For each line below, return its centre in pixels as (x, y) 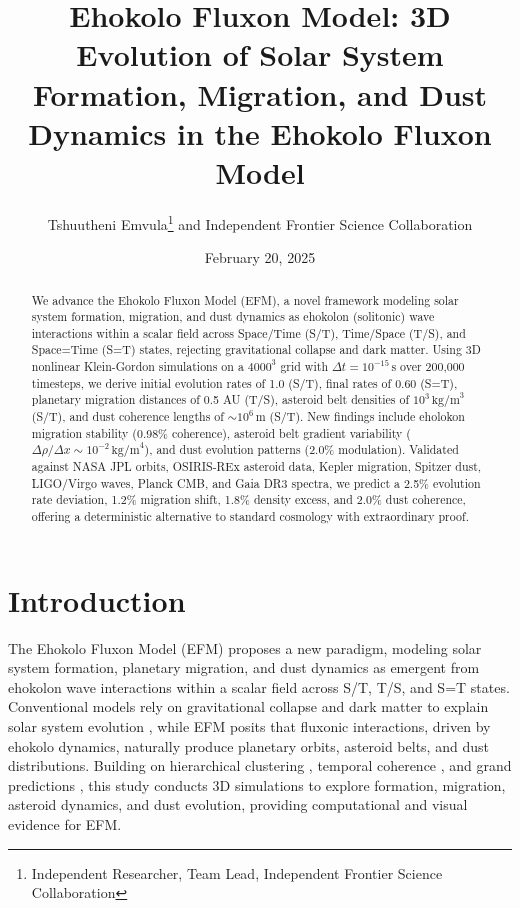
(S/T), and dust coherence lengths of (127, 416)
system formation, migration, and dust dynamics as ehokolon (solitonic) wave (233, 316)
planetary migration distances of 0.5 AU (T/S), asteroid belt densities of (220, 399)
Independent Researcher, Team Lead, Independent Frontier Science (237, 872)
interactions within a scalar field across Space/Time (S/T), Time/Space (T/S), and (248, 332)
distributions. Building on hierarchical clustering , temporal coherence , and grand (260, 765)
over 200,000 (432, 366)
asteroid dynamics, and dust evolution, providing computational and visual (238, 804)
